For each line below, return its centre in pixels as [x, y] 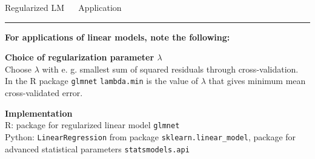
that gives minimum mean [257, 81]
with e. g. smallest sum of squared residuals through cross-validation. [170, 69]
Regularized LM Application [63, 7]
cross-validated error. [44, 93]
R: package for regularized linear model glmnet [92, 125]
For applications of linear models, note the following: [118, 37]
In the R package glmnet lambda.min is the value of [101, 81]
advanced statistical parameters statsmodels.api [97, 148]
